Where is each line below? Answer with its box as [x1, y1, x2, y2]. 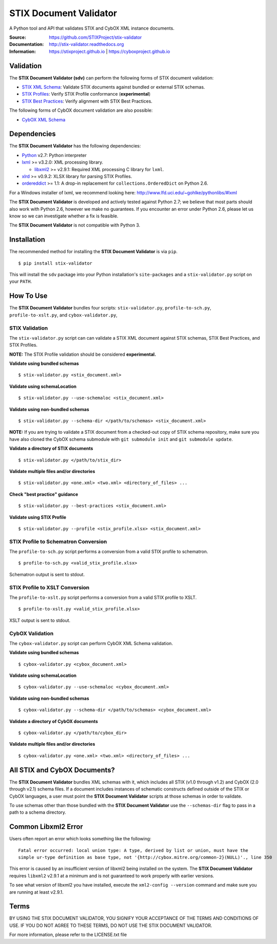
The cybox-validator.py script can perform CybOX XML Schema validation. [9, 640, 173, 646]
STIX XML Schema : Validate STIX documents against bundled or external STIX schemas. [22, 84, 205, 90]
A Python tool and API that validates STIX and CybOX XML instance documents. [9, 25, 175, 31]
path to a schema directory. [9, 809, 66, 815]
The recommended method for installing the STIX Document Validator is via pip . [9, 249, 178, 255]
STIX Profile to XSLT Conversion [9, 584, 90, 591]
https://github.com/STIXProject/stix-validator [49, 34, 142, 40]
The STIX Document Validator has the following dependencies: [9, 143, 141, 149]
